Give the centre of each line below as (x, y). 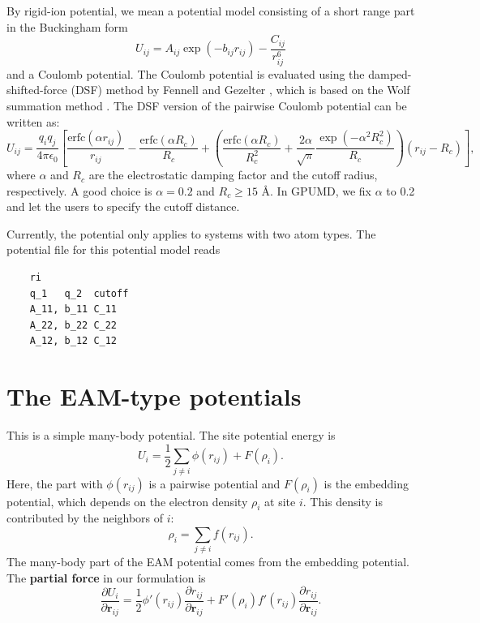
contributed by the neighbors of (85, 518)
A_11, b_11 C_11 (73, 309)
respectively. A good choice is (79, 190)
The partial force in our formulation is (106, 577)
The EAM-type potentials (154, 396)
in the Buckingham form (67, 26)
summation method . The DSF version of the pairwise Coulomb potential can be (207, 105)
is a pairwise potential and (214, 483)
